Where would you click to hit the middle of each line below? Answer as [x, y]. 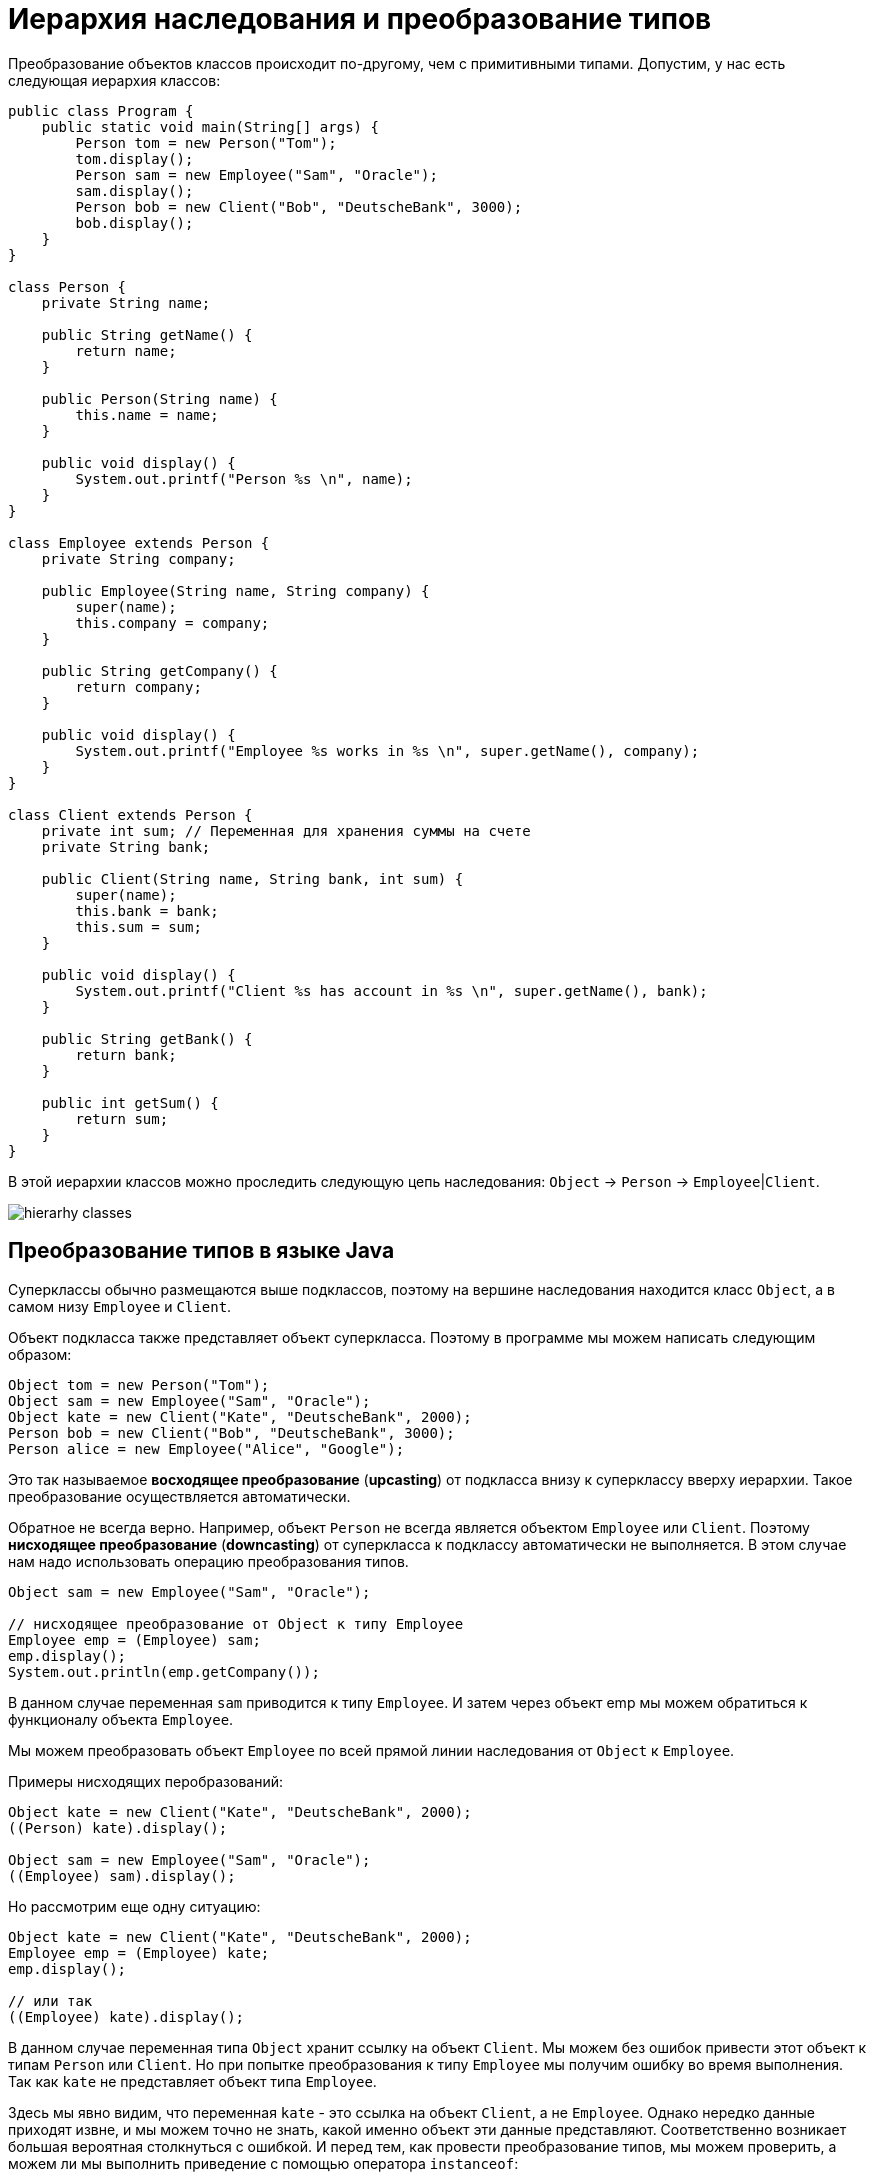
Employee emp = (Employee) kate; [139, 1952]
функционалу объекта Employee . [121, 1719]
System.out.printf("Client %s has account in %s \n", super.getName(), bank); [391, 990]
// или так [50, 2000]
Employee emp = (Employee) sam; [134, 1639]
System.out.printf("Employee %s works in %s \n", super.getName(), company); [387, 750]
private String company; [138, 558]
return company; [138, 686]
